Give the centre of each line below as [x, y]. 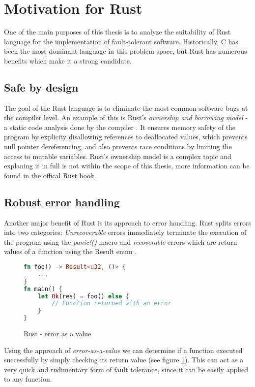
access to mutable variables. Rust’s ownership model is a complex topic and [118, 156]
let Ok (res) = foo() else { [83, 296]
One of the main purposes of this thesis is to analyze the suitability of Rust [117, 32]
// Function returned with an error [112, 304]
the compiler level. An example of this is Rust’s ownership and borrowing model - [126, 117]
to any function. [28, 379]
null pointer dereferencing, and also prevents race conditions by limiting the [118, 146]
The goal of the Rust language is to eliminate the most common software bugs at [126, 108]
